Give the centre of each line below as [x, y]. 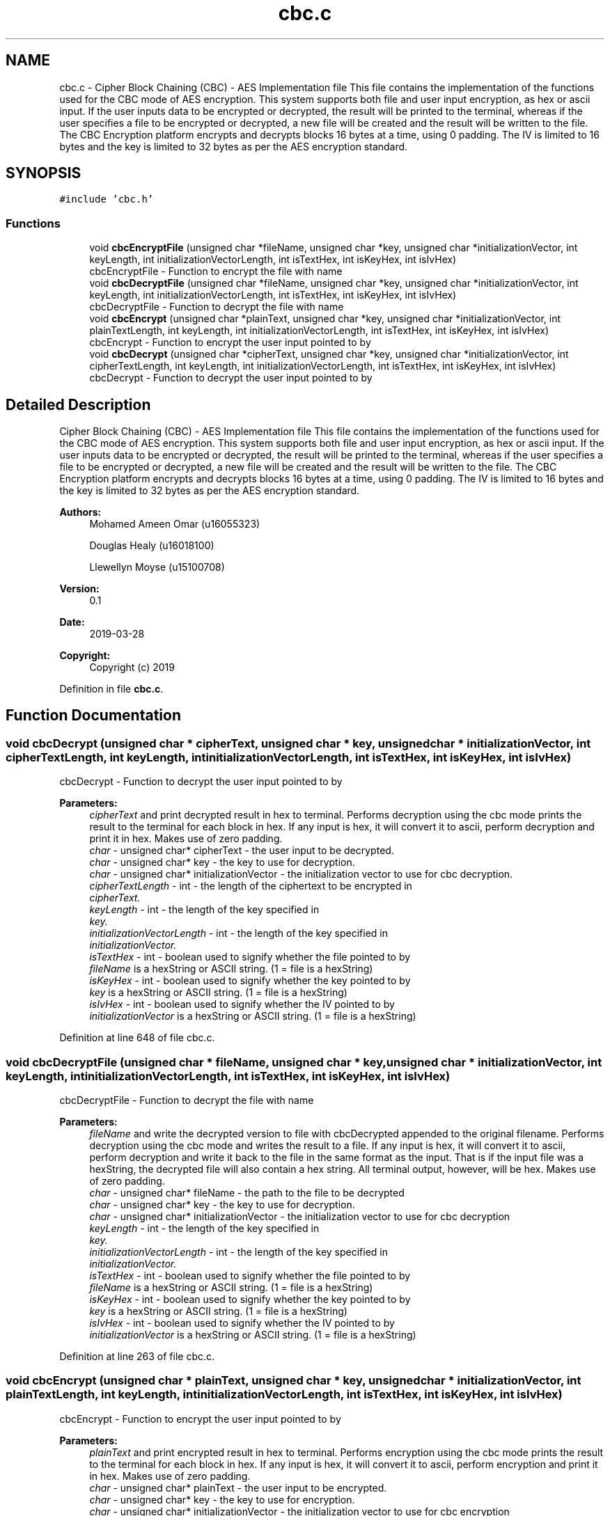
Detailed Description [78, 404]
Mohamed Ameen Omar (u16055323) [175, 524]
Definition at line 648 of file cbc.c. [137, 1038]
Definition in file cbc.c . [111, 689]
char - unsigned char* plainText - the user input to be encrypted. [238, 1487]
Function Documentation [93, 716]
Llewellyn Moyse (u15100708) [157, 567]
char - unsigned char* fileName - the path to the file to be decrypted [247, 1193]
